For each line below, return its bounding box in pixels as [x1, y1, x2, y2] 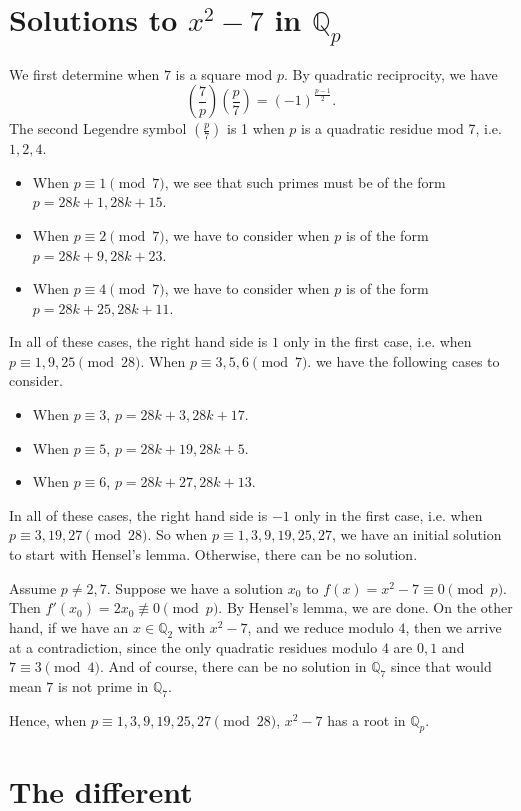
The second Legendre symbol [9, 118, 187, 139]
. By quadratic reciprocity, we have [283, 63, 498, 84]
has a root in [327, 709, 406, 730]
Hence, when [9, 709, 87, 730]
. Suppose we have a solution [106, 577, 284, 598]
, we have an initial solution [331, 524, 502, 545]
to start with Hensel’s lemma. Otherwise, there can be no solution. [9, 544, 418, 565]
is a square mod [175, 63, 273, 84]
